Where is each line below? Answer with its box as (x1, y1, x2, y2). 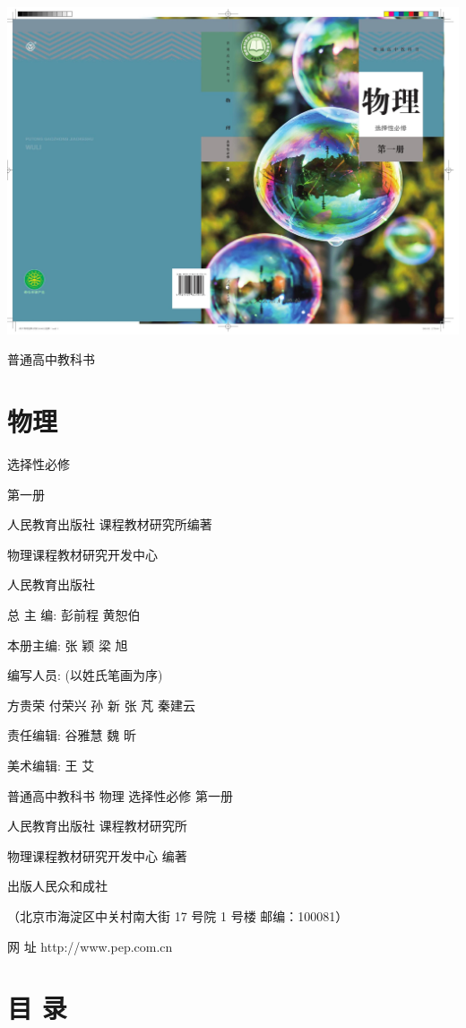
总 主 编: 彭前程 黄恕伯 (7, 605, 141, 623)
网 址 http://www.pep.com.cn (7, 937, 173, 955)
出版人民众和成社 (7, 876, 108, 895)
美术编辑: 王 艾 (7, 755, 95, 774)
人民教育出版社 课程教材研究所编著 (7, 515, 212, 534)
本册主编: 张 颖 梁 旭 (7, 635, 128, 654)
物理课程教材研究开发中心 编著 (7, 846, 187, 865)
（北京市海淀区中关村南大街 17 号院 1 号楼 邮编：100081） (7, 906, 349, 925)
